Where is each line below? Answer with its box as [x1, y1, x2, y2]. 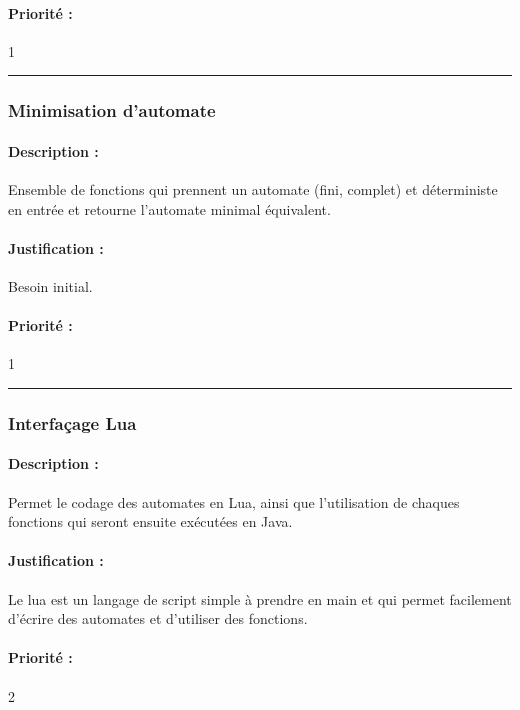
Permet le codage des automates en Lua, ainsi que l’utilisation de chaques [8, 491, 460, 512]
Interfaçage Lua [8, 410, 137, 435]
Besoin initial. [8, 276, 93, 297]
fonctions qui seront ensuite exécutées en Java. [8, 511, 293, 532]
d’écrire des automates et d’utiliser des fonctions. [8, 608, 308, 629]
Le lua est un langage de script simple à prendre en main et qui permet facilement [8, 588, 512, 609]
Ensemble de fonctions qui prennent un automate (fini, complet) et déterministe [8, 179, 498, 200]
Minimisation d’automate [8, 98, 216, 123]
